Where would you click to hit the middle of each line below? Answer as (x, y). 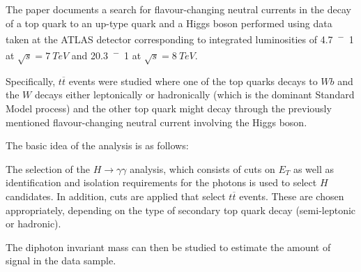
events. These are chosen (292, 196)
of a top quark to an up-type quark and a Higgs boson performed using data (169, 23)
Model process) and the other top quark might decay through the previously (169, 108)
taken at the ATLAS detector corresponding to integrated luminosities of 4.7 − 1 (180, 38)
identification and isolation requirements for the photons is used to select (161, 182)
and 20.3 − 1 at (106, 54)
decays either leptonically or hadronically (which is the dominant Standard (194, 95)
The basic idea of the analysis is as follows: (97, 145)
